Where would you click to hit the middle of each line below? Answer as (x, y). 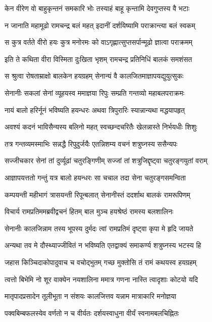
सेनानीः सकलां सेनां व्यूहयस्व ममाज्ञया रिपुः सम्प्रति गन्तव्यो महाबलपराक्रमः (95, 92)
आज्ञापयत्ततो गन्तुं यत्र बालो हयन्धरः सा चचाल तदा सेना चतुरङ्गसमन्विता (95, 177)
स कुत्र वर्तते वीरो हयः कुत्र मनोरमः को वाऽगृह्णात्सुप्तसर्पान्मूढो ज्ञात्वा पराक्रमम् (98, 42)
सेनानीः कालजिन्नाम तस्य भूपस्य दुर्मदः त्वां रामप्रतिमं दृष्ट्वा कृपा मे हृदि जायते (99, 228)
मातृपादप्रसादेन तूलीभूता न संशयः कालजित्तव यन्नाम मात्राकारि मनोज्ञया (91, 296)
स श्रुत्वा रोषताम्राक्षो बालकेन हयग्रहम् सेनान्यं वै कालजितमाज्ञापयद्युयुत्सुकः (94, 76)
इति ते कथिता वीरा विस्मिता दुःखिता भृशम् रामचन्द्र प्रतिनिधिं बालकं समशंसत (98, 59)
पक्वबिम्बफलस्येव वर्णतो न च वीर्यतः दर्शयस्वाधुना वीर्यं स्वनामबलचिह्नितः (92, 313)
